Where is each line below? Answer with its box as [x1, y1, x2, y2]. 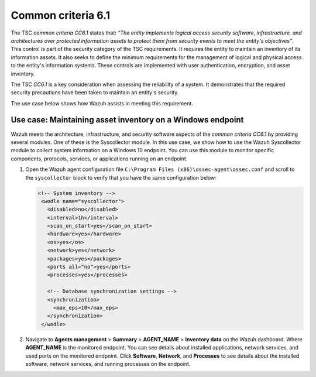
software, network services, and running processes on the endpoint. [25, 360, 191, 367]
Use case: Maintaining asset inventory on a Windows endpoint [11, 115, 244, 125]
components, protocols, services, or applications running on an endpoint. [11, 155, 188, 162]
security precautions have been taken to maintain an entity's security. [11, 89, 179, 96]
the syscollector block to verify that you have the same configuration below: [25, 174, 217, 181]
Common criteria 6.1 [11, 9, 111, 22]
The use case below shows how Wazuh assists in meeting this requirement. [11, 100, 193, 107]
